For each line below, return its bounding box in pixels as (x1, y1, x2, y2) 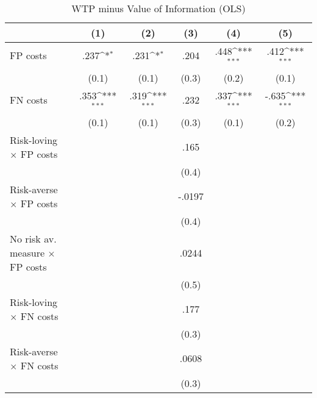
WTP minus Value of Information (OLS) (71, 1, 246, 15)
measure (10, 245, 45, 260)
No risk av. (10, 231, 57, 246)
